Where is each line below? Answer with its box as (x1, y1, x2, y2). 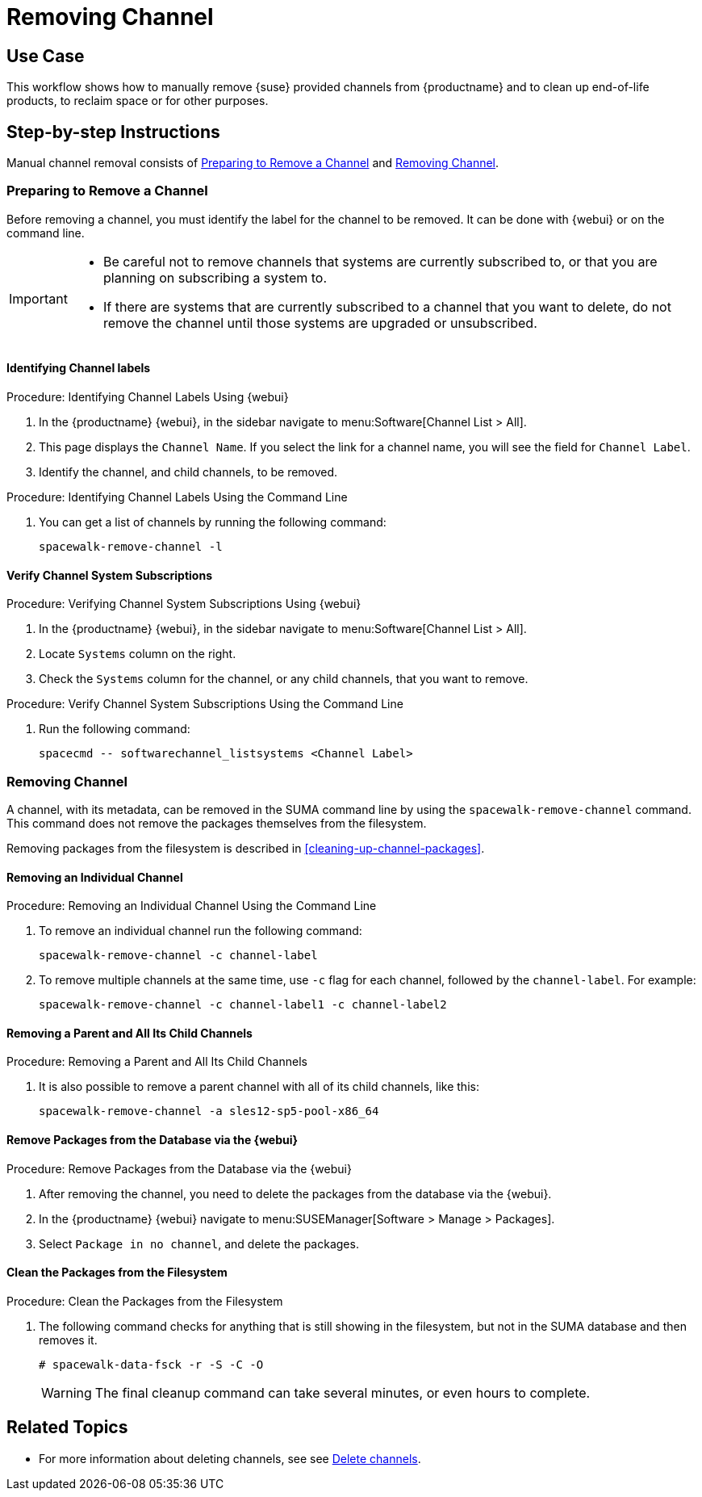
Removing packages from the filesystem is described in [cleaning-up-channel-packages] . (6, 841, 485, 855)
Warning (41, 1384, 92, 1401)
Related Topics (6, 1417, 128, 1438)
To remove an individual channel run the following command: (39, 924, 362, 938)
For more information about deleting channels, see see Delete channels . (39, 1451, 421, 1466)
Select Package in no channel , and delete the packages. (39, 1236, 359, 1251)
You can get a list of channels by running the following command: (39, 514, 387, 529)
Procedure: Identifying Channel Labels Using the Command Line (6, 489, 348, 504)
